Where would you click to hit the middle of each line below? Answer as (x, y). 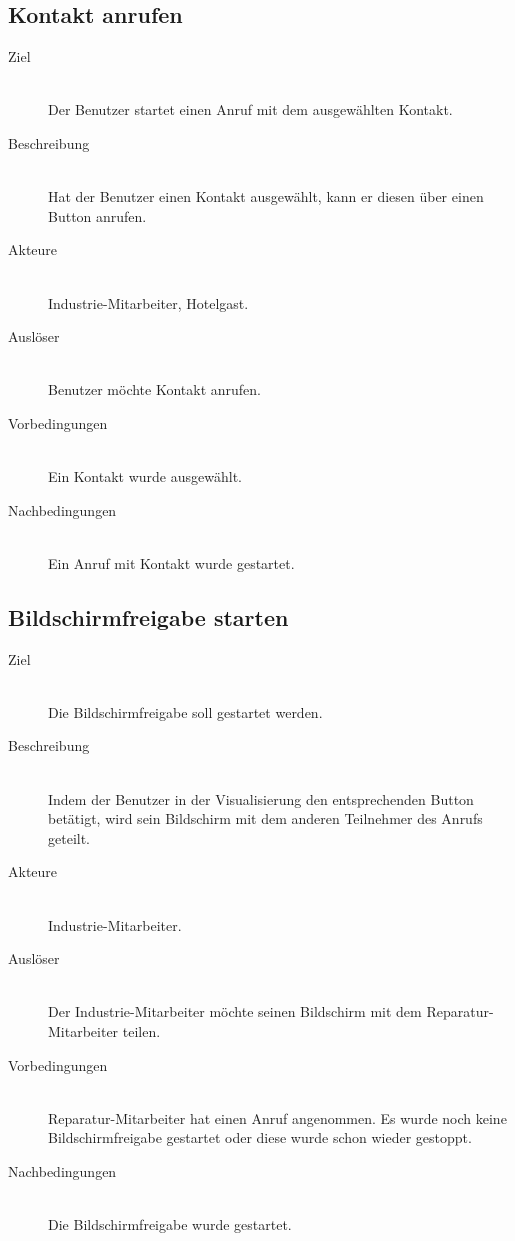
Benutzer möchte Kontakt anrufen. (154, 389)
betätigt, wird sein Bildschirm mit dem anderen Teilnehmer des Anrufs (265, 818)
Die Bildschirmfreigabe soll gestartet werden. (185, 711)
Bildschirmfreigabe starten (148, 616)
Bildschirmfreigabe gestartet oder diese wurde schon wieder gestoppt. (260, 1137)
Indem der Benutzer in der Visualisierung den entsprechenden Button (261, 798)
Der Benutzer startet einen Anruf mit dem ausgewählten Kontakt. (250, 109)
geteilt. (69, 837)
